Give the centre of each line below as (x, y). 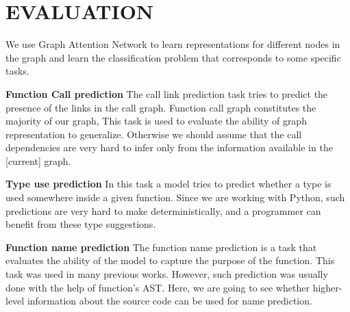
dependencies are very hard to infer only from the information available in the (169, 147)
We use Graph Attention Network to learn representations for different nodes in (173, 44)
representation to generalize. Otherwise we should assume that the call (154, 134)
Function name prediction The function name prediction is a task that (161, 247)
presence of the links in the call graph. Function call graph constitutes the (161, 107)
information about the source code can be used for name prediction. (170, 301)
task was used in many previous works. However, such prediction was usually (167, 274)
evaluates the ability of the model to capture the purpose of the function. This (170, 260)
